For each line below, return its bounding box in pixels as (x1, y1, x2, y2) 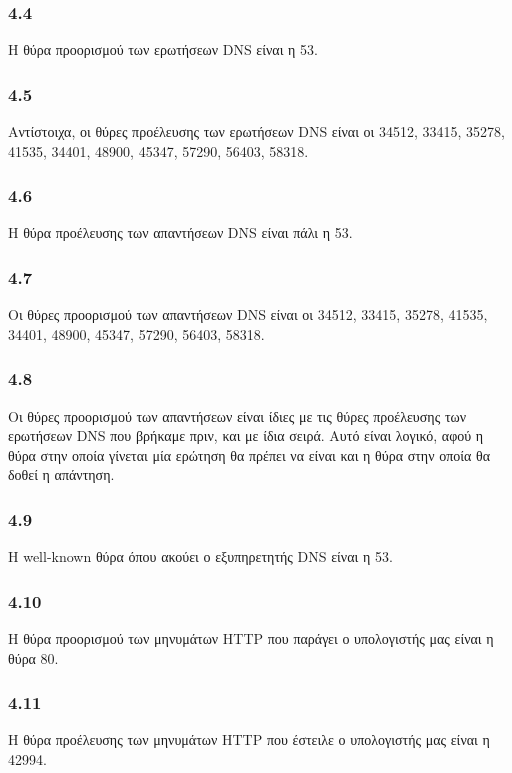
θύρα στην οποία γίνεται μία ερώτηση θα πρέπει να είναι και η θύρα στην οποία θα (8, 444, 491, 465)
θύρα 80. (8, 647, 59, 668)
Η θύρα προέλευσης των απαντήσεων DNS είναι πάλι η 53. (8, 222, 353, 243)
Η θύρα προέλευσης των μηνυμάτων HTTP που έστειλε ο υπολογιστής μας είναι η (8, 729, 490, 750)
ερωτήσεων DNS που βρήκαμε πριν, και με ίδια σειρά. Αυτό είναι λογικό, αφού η (8, 425, 484, 446)
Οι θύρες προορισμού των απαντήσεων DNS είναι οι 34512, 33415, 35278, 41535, (8, 304, 488, 325)
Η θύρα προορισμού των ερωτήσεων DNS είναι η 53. (8, 39, 318, 60)
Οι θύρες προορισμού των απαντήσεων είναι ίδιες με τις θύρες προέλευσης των (8, 405, 467, 426)
